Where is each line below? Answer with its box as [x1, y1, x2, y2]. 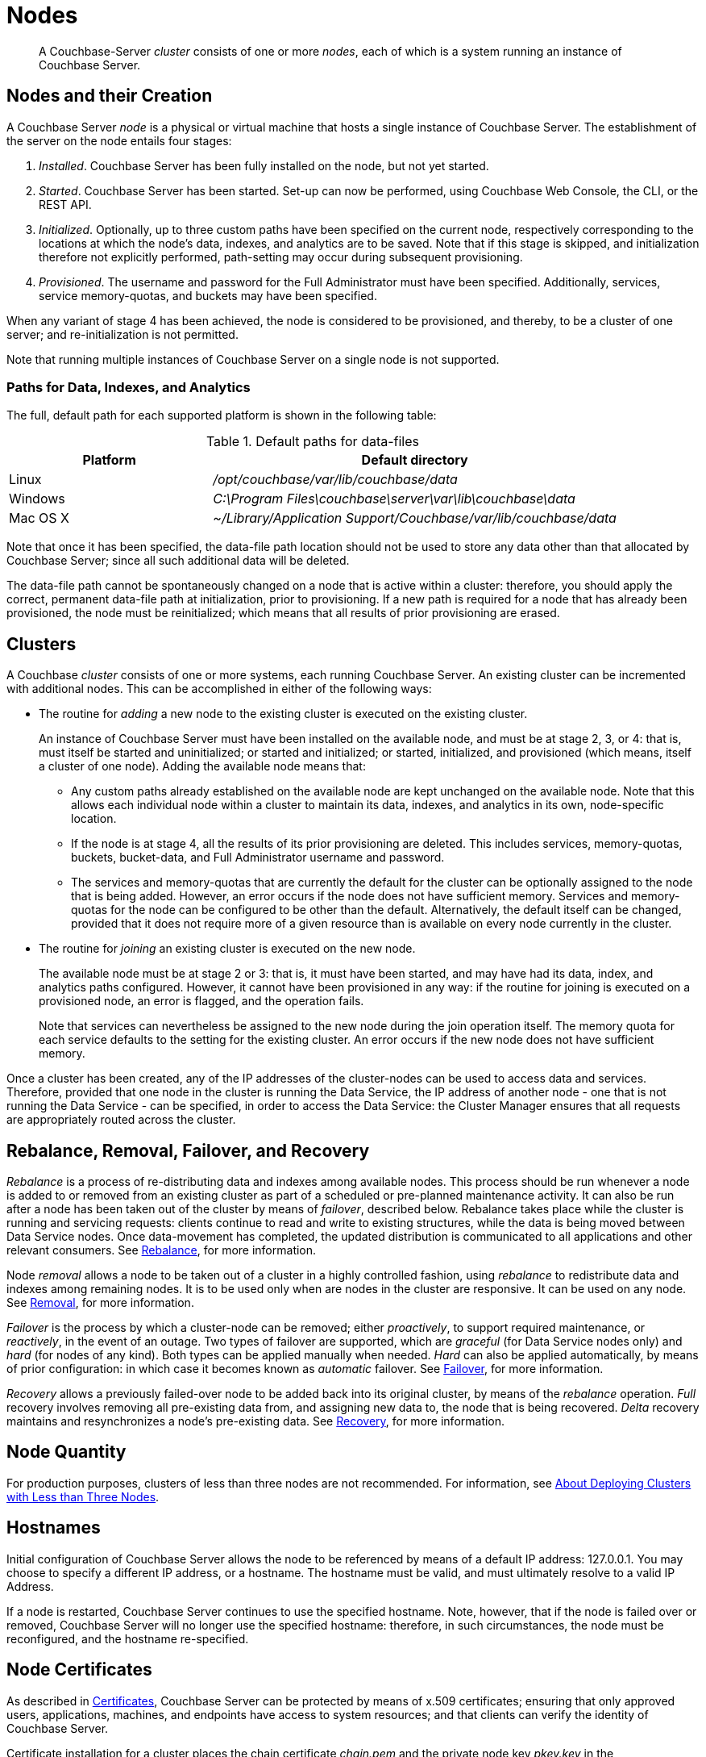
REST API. [39, 197, 92, 211]
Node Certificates [6, 1659, 152, 1680]
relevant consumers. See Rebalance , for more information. [6, 1243, 317, 1258]
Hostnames [6, 1517, 101, 1538]
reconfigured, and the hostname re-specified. [6, 1631, 249, 1646]
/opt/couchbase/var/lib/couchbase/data [213, 471, 458, 488]
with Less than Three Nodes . [6, 1489, 160, 1504]
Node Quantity [6, 1442, 127, 1463]
